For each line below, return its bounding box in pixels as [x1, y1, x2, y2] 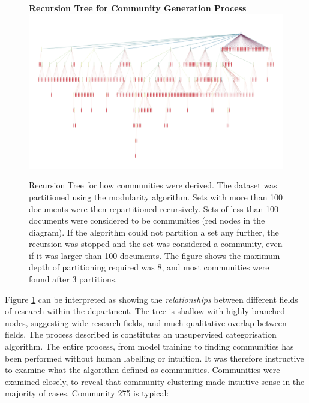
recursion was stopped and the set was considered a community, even [29, 237, 283, 250]
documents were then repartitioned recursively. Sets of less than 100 [29, 202, 278, 215]
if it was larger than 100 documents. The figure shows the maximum [29, 249, 280, 261]
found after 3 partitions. [29, 273, 118, 285]
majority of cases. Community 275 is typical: [5, 387, 169, 399]
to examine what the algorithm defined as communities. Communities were [5, 363, 280, 376]
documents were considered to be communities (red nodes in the [29, 214, 265, 227]
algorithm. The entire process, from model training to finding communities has [5, 340, 294, 353]
